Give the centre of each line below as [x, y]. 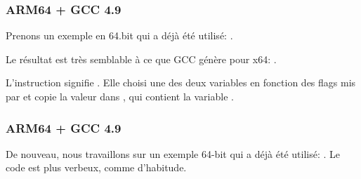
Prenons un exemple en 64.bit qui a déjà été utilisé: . [119, 35]
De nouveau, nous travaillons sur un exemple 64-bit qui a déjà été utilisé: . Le [173, 153]
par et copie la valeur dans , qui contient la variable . [120, 96]
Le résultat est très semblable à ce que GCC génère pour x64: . [141, 59]
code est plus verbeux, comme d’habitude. [96, 167]
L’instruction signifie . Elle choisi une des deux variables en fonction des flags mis [181, 82]
